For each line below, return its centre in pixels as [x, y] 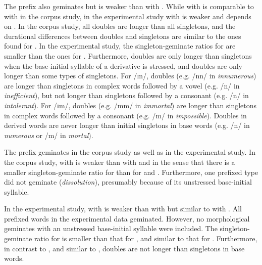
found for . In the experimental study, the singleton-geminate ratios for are [120, 46]
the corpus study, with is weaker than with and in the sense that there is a [120, 162]
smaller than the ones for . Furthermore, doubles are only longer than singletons [128, 55]
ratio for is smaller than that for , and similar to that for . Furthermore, [146, 238]
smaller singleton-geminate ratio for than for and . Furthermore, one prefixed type [131, 172]
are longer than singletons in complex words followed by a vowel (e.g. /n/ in [122, 85]
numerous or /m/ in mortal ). [49, 135]
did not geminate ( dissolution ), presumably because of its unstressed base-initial [128, 182]
